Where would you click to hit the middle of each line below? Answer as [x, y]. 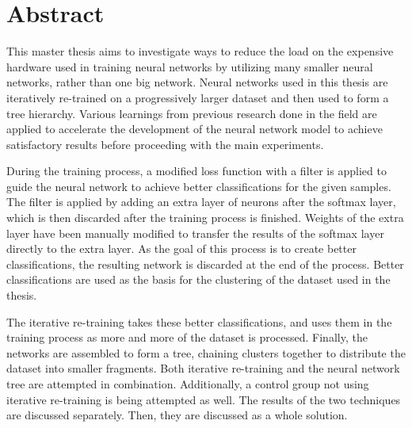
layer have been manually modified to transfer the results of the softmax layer [195, 233]
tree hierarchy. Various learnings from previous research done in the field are [192, 113]
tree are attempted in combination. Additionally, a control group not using [188, 384]
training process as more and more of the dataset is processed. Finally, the [187, 337]
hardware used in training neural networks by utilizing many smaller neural [190, 66]
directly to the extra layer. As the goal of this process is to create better [181, 248]
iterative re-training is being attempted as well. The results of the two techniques [204, 399]
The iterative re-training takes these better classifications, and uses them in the [199, 321]
